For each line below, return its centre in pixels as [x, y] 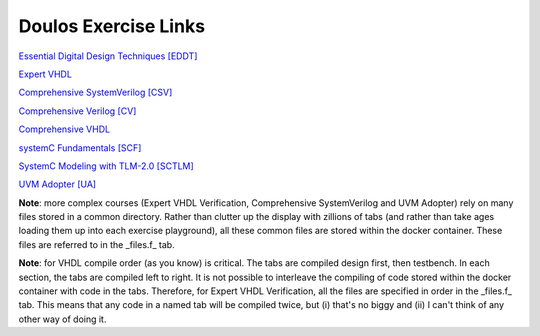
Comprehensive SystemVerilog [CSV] [95, 92]
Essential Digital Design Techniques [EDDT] [108, 56]
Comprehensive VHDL [64, 129]
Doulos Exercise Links [111, 26]
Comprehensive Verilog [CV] [77, 111]
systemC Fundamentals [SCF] [80, 147]
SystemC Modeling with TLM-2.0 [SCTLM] [106, 166]
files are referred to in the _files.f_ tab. [96, 244]
